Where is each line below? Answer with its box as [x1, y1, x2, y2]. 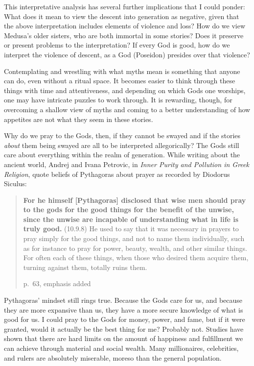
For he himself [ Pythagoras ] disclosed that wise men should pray [23, 195, 246, 205]
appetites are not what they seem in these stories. [4, 114, 153, 124]
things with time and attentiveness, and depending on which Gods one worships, [4, 85, 246, 95]
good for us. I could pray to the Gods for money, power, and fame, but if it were [4, 314, 245, 324]
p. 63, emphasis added [23, 278, 91, 289]
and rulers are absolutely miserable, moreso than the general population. [4, 352, 222, 363]
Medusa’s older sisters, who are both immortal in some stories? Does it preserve [4, 30, 244, 40]
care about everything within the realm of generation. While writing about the [4, 149, 240, 160]
